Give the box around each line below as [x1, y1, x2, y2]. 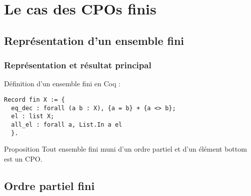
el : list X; [11, 113, 54, 120]
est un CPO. [4, 153, 42, 164]
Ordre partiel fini [4, 178, 95, 193]
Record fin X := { [4, 96, 65, 103]
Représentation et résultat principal [4, 59, 151, 71]
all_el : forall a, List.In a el [11, 121, 122, 128]
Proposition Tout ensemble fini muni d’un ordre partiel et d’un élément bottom [4, 144, 247, 154]
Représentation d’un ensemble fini [4, 32, 184, 48]
